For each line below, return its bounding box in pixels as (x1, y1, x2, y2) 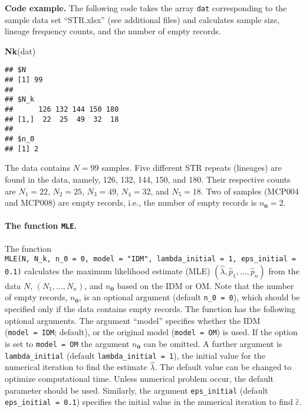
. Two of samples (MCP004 (200, 184, 299, 197)
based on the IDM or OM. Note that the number (117, 279, 294, 291)
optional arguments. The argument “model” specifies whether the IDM (5, 314, 261, 326)
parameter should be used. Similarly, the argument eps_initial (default (5, 384, 268, 396)
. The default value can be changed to (154, 361, 292, 373)
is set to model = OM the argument (5, 337, 130, 349)
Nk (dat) (5, 44, 36, 57)
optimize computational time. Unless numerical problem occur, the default (5, 372, 274, 385)
